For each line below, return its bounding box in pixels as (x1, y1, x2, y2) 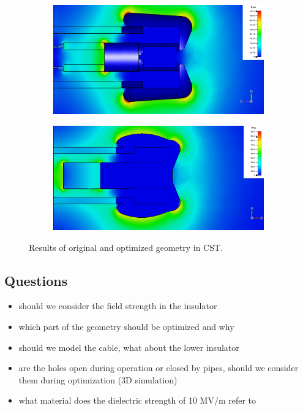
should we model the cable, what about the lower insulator (18, 340, 239, 353)
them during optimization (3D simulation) (18, 373, 178, 386)
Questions (4, 271, 68, 290)
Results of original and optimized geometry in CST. (29, 240, 223, 253)
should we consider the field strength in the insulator (18, 299, 217, 312)
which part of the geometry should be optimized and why (18, 320, 234, 332)
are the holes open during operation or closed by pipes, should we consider (18, 361, 299, 374)
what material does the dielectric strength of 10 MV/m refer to (18, 394, 256, 407)
